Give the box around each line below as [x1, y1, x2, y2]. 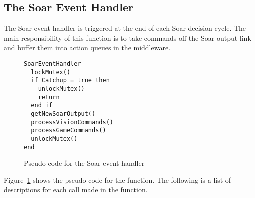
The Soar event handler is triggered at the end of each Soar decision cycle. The [4, 23, 246, 33]
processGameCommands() [31, 127, 106, 134]
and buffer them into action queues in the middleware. [4, 42, 171, 53]
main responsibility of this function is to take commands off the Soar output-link [4, 32, 251, 43]
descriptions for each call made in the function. [4, 184, 148, 195]
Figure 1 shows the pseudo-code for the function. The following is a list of [4, 174, 231, 185]
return [38, 93, 60, 101]
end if [31, 102, 53, 109]
